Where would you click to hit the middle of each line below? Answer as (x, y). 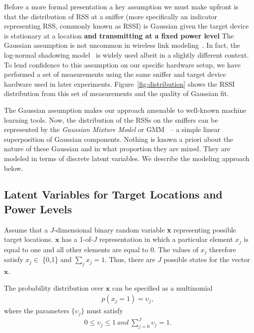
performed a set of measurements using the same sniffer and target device (115, 74)
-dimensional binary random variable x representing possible (145, 229)
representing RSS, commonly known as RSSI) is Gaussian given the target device (127, 26)
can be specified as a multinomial (162, 287)
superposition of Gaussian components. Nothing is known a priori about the (119, 139)
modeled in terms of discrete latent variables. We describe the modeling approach (127, 158)
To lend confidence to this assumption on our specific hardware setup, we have (122, 64)
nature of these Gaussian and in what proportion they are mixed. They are (117, 149)
